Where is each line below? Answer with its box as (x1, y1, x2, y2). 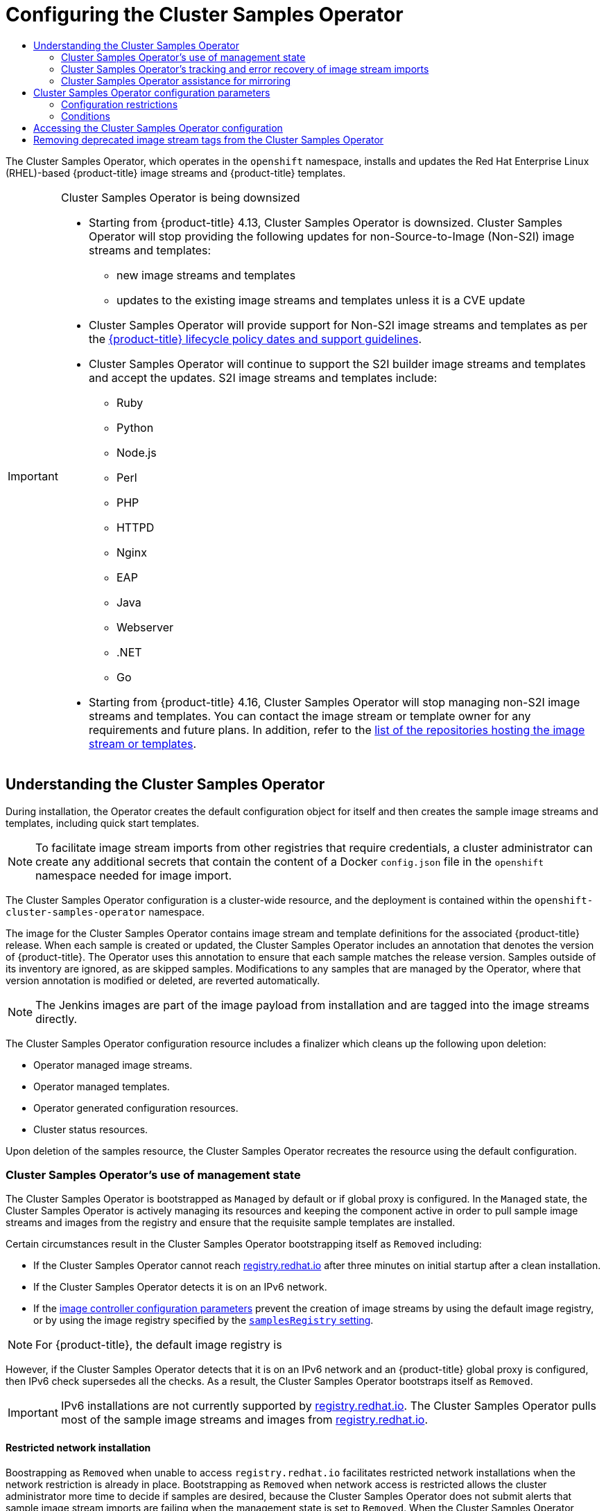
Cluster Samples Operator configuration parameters (33, 86, 270, 98)
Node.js (116, 445, 157, 460)
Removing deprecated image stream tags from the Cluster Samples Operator (33, 133, 384, 146)
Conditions (61, 110, 110, 122)
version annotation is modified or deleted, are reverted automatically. (6, 974, 320, 986)
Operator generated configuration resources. (33, 1101, 239, 1114)
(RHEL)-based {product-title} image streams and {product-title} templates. (6, 166, 346, 179)
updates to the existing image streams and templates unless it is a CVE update (116, 292, 526, 307)
